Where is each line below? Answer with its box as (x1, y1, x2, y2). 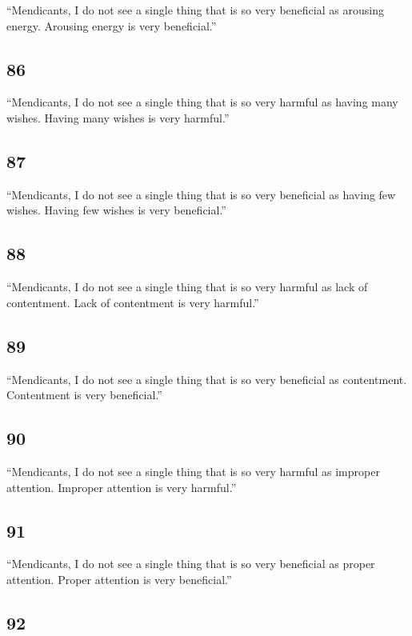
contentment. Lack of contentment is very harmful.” (6, 294, 259, 310)
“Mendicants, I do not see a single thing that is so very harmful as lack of (6, 278, 368, 295)
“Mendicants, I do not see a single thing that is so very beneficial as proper (6, 555, 375, 572)
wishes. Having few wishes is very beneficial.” (6, 202, 226, 218)
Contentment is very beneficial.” (6, 386, 162, 403)
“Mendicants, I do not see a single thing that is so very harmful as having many (6, 94, 398, 110)
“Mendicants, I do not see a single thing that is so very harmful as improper (6, 462, 380, 479)
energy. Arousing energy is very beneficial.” (6, 17, 217, 34)
